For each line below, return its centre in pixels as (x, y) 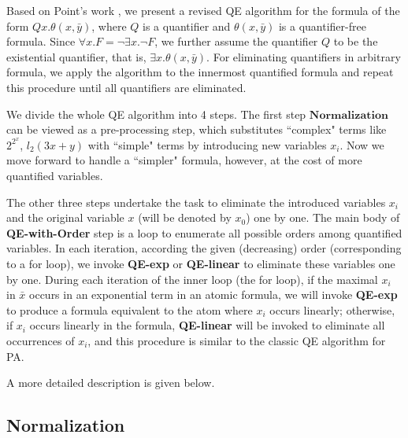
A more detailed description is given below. (111, 383)
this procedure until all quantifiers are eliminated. (126, 87)
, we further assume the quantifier (236, 41)
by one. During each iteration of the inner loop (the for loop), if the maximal (192, 279)
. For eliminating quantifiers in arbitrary (304, 56)
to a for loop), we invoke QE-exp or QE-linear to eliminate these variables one (201, 263)
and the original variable (65, 217)
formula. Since (41, 41)
